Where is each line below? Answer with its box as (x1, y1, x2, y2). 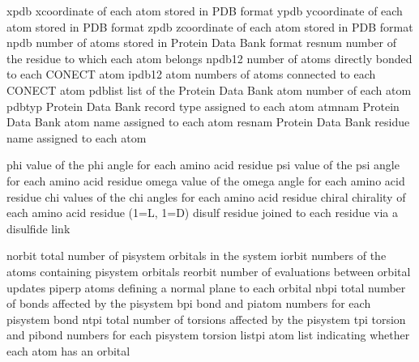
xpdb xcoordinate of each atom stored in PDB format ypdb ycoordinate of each (6, 2, 403, 19)
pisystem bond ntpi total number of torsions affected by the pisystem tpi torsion (6, 310, 406, 327)
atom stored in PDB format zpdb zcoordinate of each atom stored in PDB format (6, 18, 413, 35)
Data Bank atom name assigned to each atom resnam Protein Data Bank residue (6, 113, 410, 130)
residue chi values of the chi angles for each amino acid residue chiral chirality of (6, 188, 406, 205)
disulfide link (6, 219, 71, 236)
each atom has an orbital (6, 342, 130, 359)
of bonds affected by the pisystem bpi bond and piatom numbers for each (6, 295, 371, 312)
